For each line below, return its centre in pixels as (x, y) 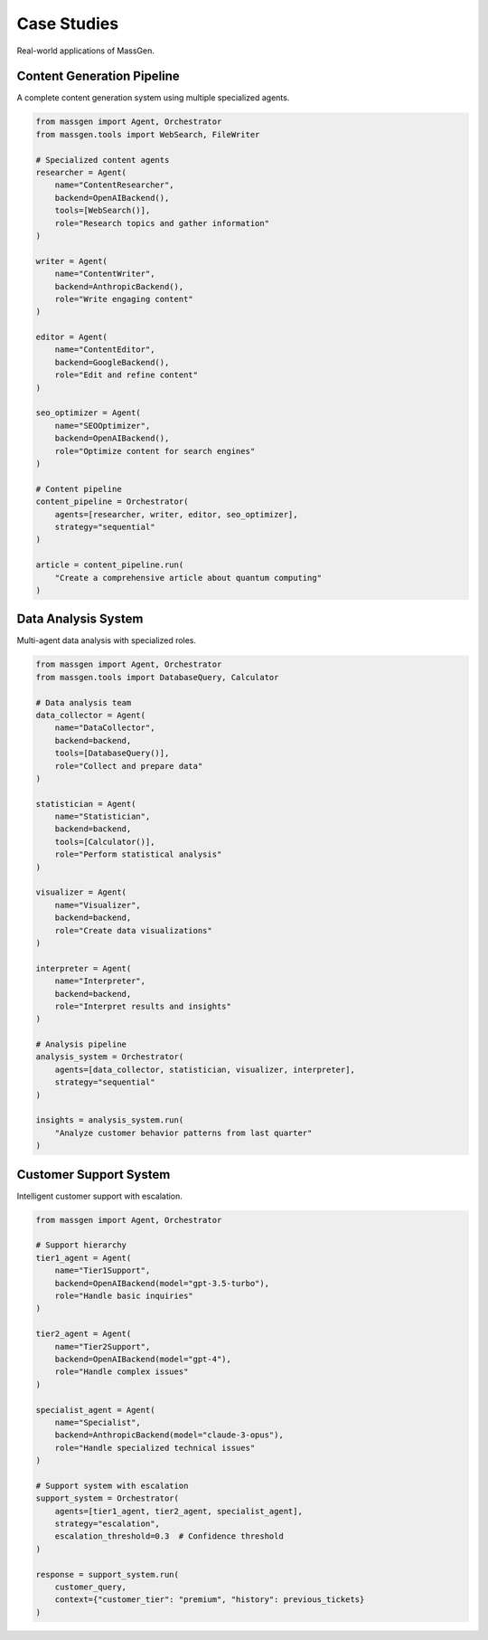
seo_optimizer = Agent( (89, 413)
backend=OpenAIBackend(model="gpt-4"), (143, 1359)
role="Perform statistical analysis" (138, 854)
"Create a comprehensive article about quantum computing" (188, 578)
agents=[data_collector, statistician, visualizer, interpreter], (205, 1069)
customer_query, (90, 1587)
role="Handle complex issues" (122, 1372)
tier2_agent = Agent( (84, 1334)
